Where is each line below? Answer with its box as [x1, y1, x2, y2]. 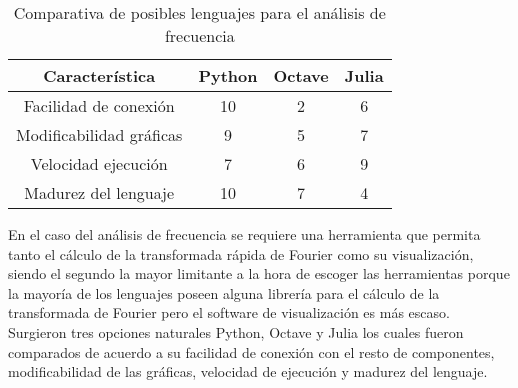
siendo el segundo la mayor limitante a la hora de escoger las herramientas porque [8, 263, 510, 284]
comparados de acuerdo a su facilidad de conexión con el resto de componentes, [8, 341, 495, 362]
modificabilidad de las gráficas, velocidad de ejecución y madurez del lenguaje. [8, 361, 488, 382]
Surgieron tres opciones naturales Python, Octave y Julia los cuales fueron [8, 321, 464, 342]
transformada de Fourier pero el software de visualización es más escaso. [8, 302, 450, 323]
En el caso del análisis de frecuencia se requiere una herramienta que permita [8, 224, 481, 244]
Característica [43, 64, 156, 87]
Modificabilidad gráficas [16, 123, 183, 146]
